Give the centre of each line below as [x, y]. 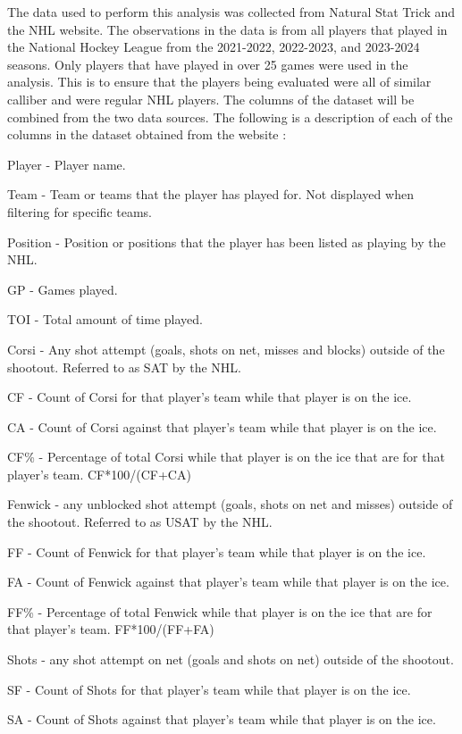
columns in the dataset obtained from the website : [147, 134]
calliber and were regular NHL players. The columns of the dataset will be [211, 99]
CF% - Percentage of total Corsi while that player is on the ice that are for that [226, 457]
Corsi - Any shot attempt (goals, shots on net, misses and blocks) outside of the [226, 349]
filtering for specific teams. [80, 211]
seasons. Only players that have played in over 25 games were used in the [208, 64]
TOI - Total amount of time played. [105, 319]
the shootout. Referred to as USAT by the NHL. [140, 522]
